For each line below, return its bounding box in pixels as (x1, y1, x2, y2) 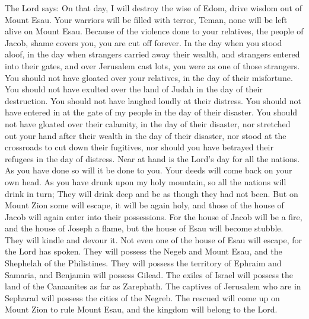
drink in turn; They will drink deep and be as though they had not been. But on (5, 187, 298, 199)
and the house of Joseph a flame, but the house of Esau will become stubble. (5, 222, 283, 234)
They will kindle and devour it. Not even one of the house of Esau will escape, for (5, 233, 302, 246)
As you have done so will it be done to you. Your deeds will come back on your (5, 164, 292, 176)
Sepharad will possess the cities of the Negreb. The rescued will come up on (5, 291, 280, 304)
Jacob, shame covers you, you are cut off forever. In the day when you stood (5, 36, 282, 49)
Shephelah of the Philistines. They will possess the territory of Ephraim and (5, 257, 282, 269)
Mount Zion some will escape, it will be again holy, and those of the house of (5, 199, 284, 211)
